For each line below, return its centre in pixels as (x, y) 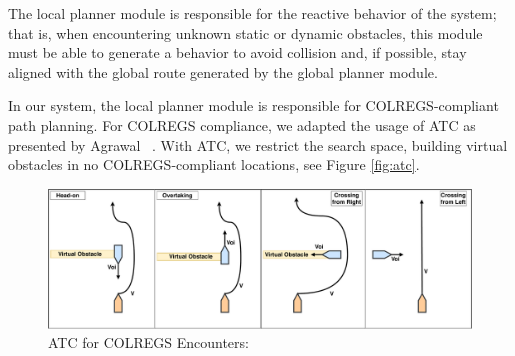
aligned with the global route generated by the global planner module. (223, 71)
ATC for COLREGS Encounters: (148, 342)
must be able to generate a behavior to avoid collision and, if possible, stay (237, 52)
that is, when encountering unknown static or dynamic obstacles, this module (245, 32)
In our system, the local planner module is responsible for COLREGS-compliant (253, 105)
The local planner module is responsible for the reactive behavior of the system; (252, 13)
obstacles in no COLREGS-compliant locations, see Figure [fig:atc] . (214, 164)
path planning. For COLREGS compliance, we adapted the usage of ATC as (242, 124)
